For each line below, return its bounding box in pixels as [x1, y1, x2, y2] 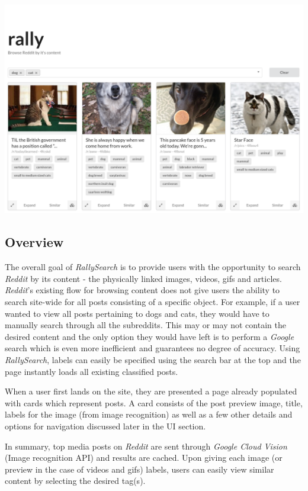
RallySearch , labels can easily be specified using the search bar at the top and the [5, 353, 301, 365]
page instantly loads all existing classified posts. [5, 365, 178, 377]
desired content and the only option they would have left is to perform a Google [5, 330, 294, 342]
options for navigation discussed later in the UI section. [5, 419, 206, 432]
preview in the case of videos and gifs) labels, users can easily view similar [5, 463, 274, 475]
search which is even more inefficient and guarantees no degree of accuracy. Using [5, 342, 300, 354]
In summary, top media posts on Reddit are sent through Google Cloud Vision [5, 439, 287, 452]
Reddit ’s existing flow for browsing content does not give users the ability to [5, 284, 280, 296]
